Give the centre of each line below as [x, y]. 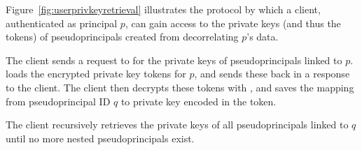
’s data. [263, 37]
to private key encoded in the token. [199, 101]
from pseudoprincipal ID [58, 101]
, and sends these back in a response [272, 74]
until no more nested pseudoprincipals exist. [100, 138]
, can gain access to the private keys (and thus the [233, 23]
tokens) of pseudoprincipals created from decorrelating [122, 37]
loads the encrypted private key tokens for [96, 74]
